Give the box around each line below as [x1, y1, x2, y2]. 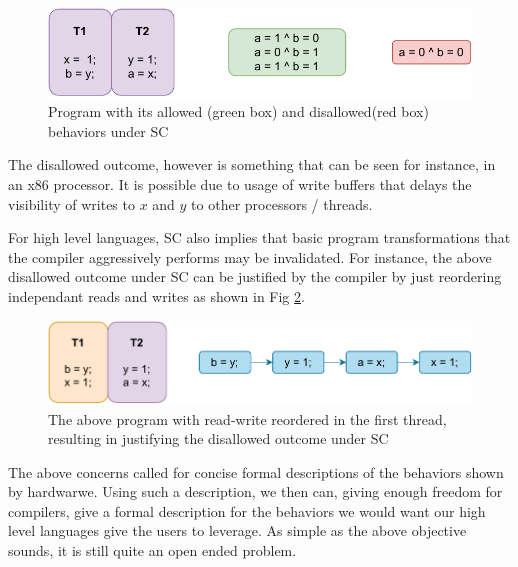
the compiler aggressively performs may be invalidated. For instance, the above [8, 246, 492, 267]
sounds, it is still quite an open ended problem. [8, 540, 297, 561]
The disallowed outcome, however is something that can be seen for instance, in [8, 154, 496, 175]
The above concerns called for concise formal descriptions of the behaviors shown [8, 461, 504, 482]
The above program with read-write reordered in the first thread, [48, 408, 447, 429]
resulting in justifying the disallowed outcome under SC [48, 428, 389, 449]
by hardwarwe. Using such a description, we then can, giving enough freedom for [8, 481, 503, 502]
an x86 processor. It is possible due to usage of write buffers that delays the [8, 174, 472, 195]
